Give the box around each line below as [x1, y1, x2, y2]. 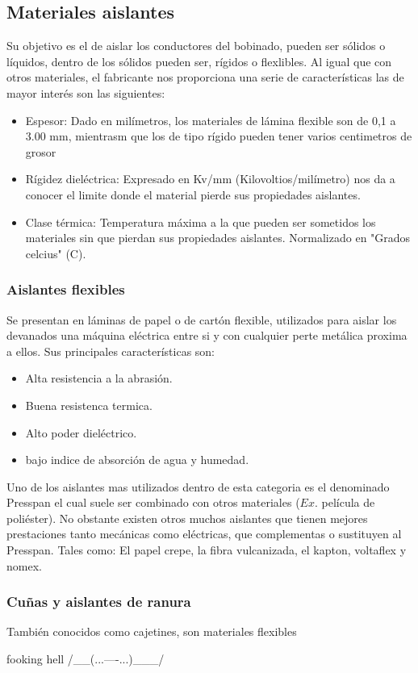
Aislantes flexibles [6, 279, 125, 299]
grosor [25, 143, 56, 160]
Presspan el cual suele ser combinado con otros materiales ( [6, 494, 300, 511]
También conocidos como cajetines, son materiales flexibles [6, 623, 297, 640]
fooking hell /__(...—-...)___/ [6, 650, 165, 667]
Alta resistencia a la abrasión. [25, 370, 173, 387]
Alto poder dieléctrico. [25, 424, 137, 441]
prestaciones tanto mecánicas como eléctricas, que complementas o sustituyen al [6, 525, 402, 542]
